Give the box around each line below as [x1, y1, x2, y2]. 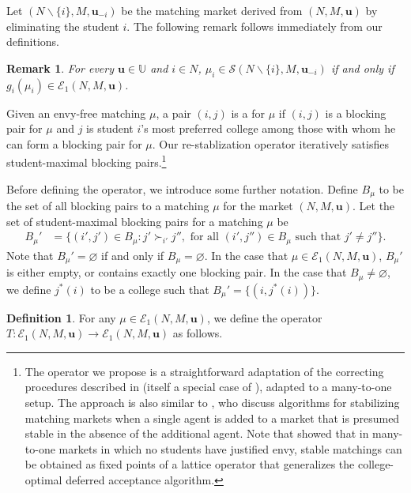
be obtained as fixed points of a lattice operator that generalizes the [25, 456, 355, 472]
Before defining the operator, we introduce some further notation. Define [6, 180, 358, 197]
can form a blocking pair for [6, 135, 142, 152]
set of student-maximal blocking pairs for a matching [6, 213, 263, 229]
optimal [25, 471, 62, 487]
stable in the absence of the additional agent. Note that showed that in [25, 425, 369, 442]
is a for [231, 104, 265, 121]
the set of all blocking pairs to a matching [6, 198, 209, 214]
